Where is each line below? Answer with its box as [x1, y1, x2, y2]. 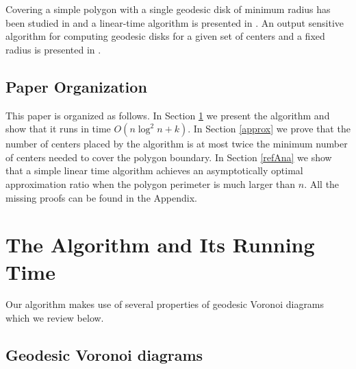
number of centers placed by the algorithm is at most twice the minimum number [5, 136, 348, 151]
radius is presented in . [5, 42, 101, 56]
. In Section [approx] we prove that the [188, 121, 351, 136]
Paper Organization [5, 75, 147, 97]
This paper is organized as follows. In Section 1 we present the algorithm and [5, 108, 330, 122]
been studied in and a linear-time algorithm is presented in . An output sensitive [5, 15, 344, 29]
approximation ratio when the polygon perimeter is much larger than [5, 176, 296, 191]
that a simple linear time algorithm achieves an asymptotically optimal [5, 163, 303, 178]
